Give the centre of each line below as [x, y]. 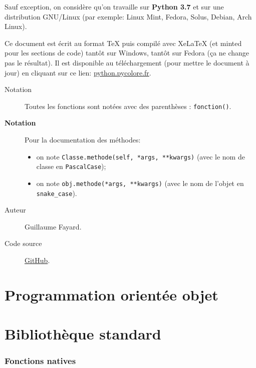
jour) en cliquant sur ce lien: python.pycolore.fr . [78, 72]
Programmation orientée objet [111, 294]
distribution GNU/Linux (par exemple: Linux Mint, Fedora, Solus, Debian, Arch [128, 16]
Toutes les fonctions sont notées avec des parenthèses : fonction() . [128, 106]
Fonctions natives [40, 361]
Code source [23, 243]
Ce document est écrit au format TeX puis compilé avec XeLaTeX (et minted [123, 43]
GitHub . [37, 260]
